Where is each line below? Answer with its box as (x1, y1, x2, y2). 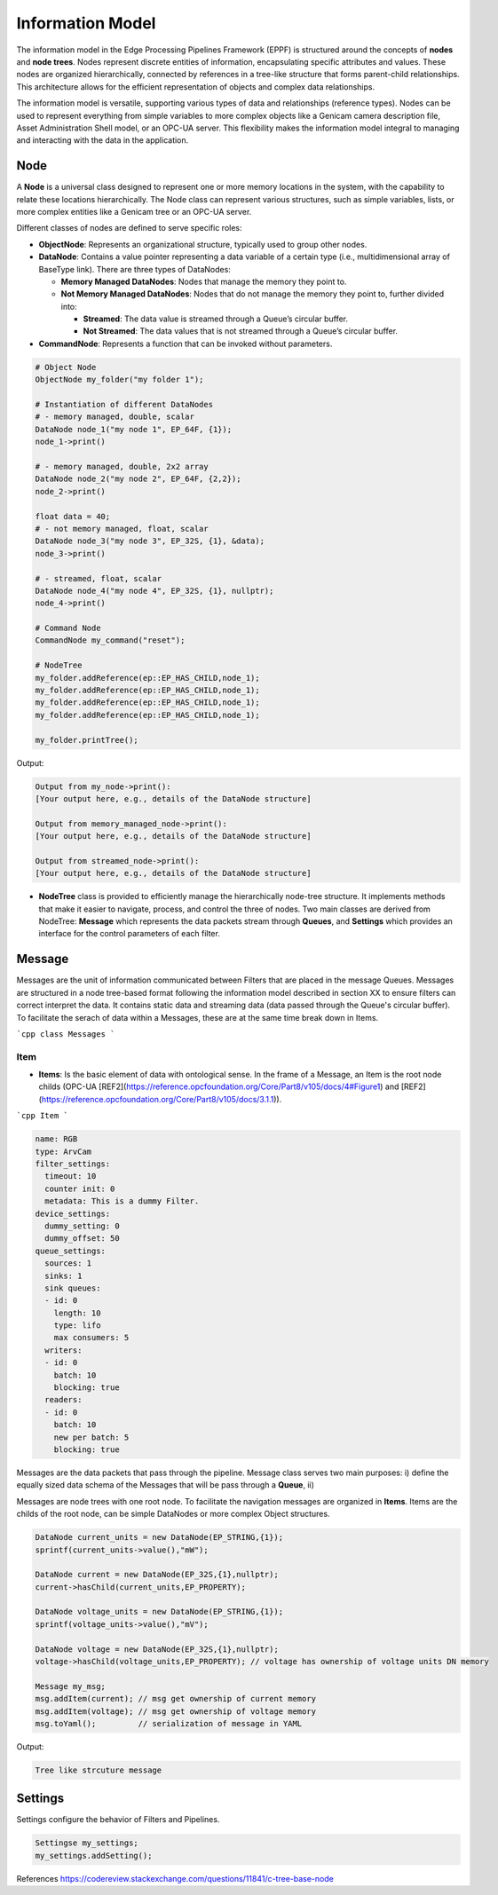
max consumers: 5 (53, 1332, 130, 1343)
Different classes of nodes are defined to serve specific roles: (16, 223, 242, 233)
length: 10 (53, 1307, 101, 1318)
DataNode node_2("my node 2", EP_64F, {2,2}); (35, 474, 241, 484)
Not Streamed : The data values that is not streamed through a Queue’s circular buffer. (83, 326, 399, 336)
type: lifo (53, 1321, 101, 1330)
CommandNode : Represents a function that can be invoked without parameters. (38, 338, 333, 349)
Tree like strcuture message (35, 1765, 162, 1775)
